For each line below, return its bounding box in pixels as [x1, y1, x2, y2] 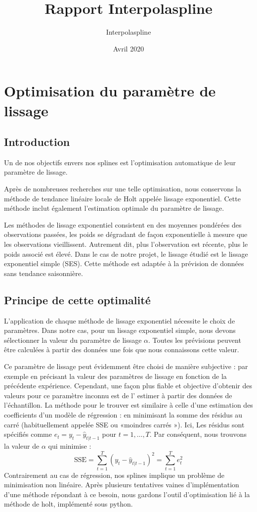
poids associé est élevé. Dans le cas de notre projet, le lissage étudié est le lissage [4, 248, 248, 259]
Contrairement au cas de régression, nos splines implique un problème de [4, 469, 224, 480]
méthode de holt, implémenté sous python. [4, 499, 133, 509]
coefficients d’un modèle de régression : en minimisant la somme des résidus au [4, 409, 243, 419]
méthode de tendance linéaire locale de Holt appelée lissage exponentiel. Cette [4, 193, 241, 203]
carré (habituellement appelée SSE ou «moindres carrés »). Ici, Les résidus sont [4, 419, 245, 429]
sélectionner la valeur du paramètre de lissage [4, 334, 142, 345]
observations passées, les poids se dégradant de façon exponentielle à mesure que [4, 229, 248, 239]
